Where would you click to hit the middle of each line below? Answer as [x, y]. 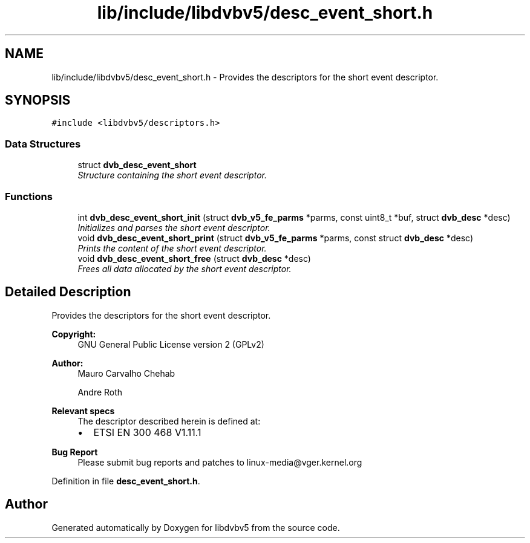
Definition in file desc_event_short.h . [126, 481]
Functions [29, 196]
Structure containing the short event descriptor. [172, 175]
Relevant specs [83, 411]
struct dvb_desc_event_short [137, 165]
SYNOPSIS [38, 100]
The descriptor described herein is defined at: [169, 421]
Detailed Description [68, 292]
